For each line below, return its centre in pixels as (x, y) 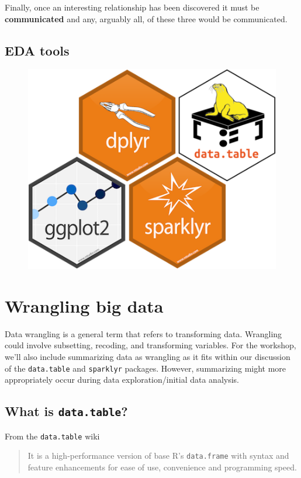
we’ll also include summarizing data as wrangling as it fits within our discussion (148, 357)
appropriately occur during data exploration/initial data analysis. (122, 380)
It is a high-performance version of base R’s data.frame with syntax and (158, 456)
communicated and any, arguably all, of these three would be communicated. (146, 18)
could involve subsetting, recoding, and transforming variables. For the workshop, (150, 345)
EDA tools (37, 50)
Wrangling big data (84, 305)
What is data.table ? (66, 411)
